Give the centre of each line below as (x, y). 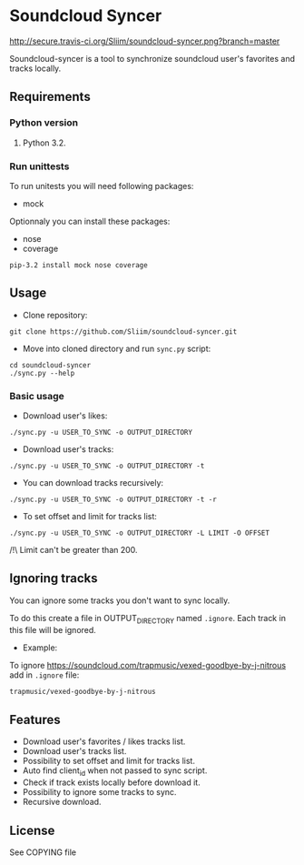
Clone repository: (55, 315)
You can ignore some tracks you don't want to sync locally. (120, 600)
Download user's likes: (65, 416)
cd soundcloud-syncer (50, 365)
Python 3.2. (44, 143)
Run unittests (39, 166)
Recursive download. (62, 802)
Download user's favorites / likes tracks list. (104, 741)
